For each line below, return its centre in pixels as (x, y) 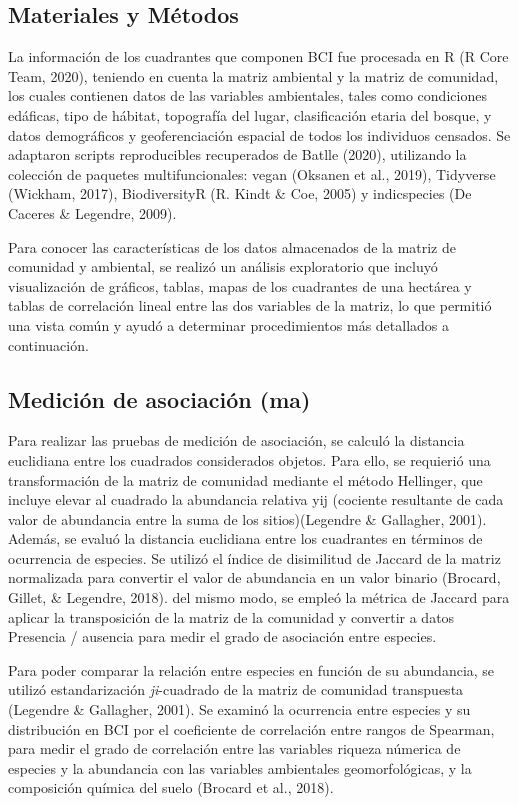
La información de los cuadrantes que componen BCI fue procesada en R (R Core (258, 56)
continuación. (48, 344)
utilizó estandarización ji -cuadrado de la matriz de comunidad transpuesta (236, 689)
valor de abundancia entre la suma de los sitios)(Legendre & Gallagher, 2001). (247, 518)
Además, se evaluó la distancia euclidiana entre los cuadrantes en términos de (245, 538)
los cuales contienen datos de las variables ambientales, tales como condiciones (247, 95)
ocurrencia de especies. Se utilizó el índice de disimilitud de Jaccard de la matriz (254, 557)
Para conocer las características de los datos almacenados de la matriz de (232, 246)
